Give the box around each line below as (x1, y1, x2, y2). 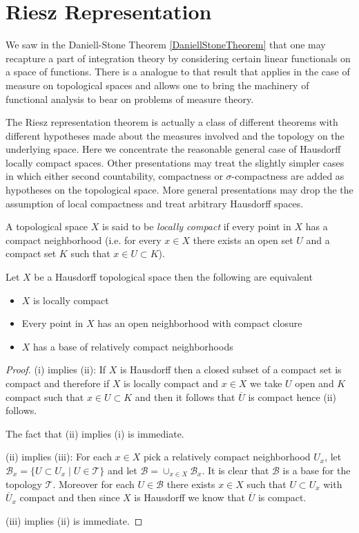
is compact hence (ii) (248, 389, 337, 404)
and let (107, 462, 137, 477)
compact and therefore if (6, 376, 110, 390)
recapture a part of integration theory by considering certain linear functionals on (6, 50, 351, 65)
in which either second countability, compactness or (6, 169, 223, 183)
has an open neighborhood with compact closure (97, 316, 302, 330)
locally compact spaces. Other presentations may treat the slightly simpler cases (6, 155, 345, 169)
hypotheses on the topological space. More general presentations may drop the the (6, 183, 353, 197)
